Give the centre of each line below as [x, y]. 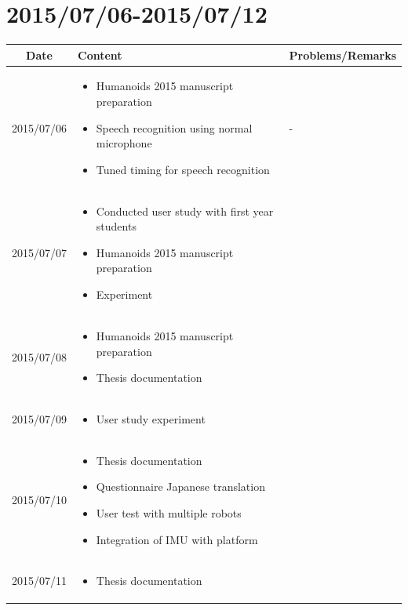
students [116, 226]
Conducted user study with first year [185, 211]
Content [100, 54]
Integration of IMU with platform [177, 539]
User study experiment [151, 418]
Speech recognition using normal [174, 127]
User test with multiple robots [169, 512]
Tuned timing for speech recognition [183, 169]
